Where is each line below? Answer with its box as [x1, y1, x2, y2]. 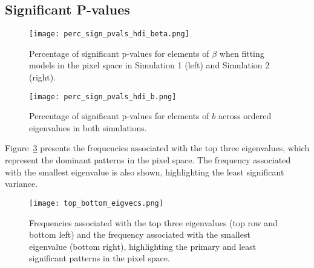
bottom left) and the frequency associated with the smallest [29, 228, 250, 241]
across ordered [218, 109, 272, 122]
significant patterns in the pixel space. [29, 252, 170, 264]
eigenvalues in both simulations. [29, 121, 147, 134]
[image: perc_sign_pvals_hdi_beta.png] [29, 30, 189, 39]
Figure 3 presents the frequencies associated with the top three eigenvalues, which [5, 142, 310, 154]
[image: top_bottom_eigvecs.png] [29, 198, 163, 208]
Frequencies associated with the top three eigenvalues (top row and [29, 216, 278, 229]
